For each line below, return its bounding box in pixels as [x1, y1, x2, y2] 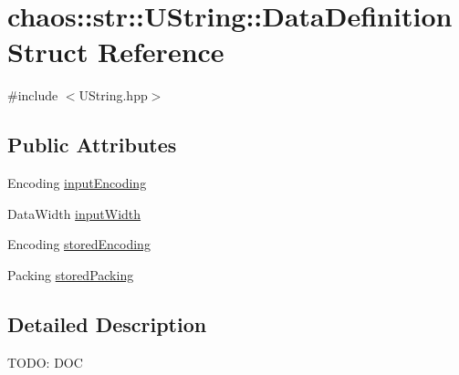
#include [7, 86, 58, 105]
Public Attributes [7, 130, 177, 159]
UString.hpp [78, 86, 148, 105]
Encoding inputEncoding [7, 173, 147, 193]
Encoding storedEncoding [7, 234, 151, 254]
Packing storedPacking [7, 265, 134, 284]
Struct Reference [7, 33, 224, 70]
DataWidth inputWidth [7, 203, 141, 223]
